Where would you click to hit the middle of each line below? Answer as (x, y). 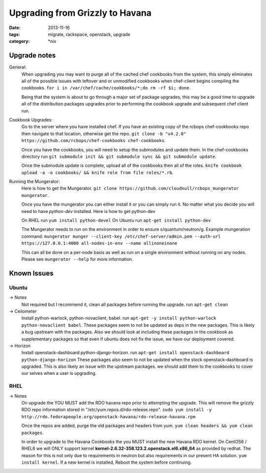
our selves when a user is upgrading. (59, 373)
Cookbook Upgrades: (31, 120)
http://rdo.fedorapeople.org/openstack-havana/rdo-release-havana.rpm (108, 417)
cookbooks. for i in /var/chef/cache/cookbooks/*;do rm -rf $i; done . (106, 88)
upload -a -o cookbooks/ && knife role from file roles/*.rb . (97, 172)
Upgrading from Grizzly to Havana (80, 13)
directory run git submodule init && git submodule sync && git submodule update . (119, 156)
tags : (15, 34)
